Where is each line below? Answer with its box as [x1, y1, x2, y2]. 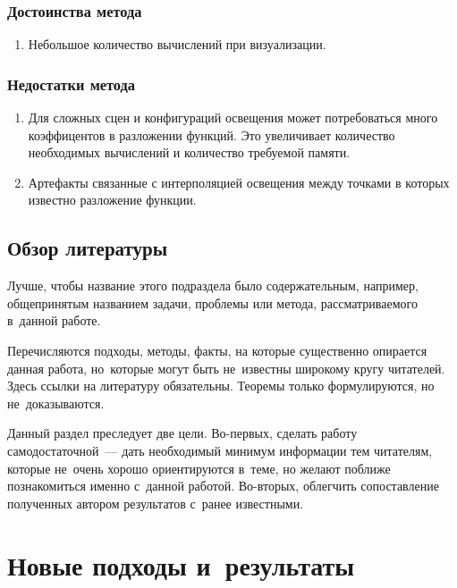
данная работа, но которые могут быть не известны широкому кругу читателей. [7, 358, 445, 377]
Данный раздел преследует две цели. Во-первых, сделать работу [7, 424, 358, 442]
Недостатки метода [7, 72, 136, 95]
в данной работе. [7, 311, 101, 330]
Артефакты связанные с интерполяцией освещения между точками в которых [28, 172, 450, 191]
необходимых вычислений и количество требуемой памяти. [28, 143, 351, 162]
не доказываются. [7, 393, 105, 412]
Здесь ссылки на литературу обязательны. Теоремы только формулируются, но [7, 376, 435, 395]
